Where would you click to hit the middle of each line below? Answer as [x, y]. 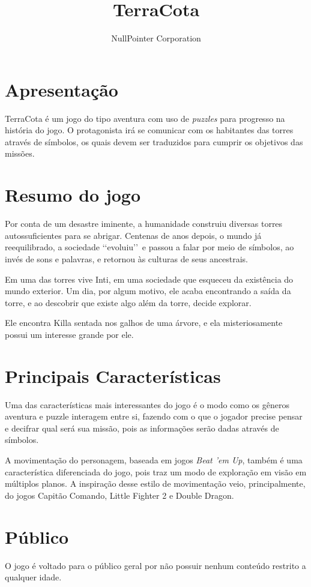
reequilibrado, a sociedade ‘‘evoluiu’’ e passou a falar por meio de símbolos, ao [149, 247]
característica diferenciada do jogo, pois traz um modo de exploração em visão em [156, 471]
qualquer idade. [33, 577]
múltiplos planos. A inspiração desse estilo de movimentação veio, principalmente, [155, 483]
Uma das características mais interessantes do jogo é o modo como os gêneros [147, 404]
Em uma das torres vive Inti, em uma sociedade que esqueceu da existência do [149, 279]
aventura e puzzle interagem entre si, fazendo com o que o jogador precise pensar [154, 416]
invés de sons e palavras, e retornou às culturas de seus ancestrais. [126, 258]
